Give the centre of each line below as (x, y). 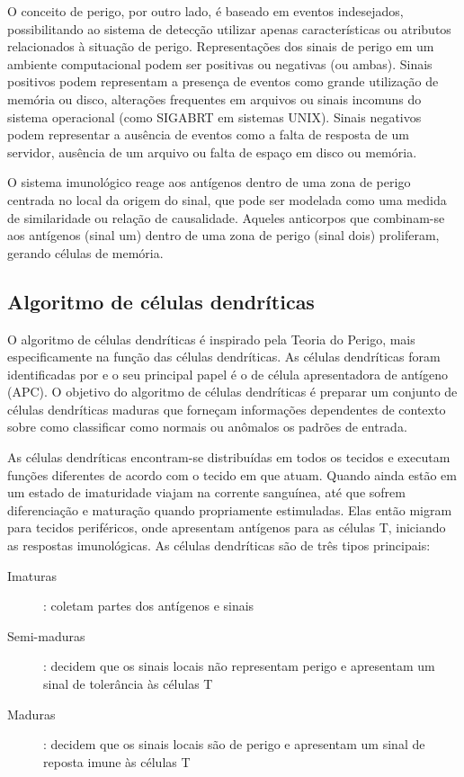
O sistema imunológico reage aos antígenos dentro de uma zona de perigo (209, 182)
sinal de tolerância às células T (128, 684)
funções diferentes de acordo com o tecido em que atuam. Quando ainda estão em (232, 474)
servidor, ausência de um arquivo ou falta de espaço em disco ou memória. (212, 152)
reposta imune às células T (117, 761)
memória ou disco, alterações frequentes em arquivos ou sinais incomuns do (214, 98)
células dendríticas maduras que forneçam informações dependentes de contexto (227, 409)
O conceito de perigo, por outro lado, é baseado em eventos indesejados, (205, 11)
